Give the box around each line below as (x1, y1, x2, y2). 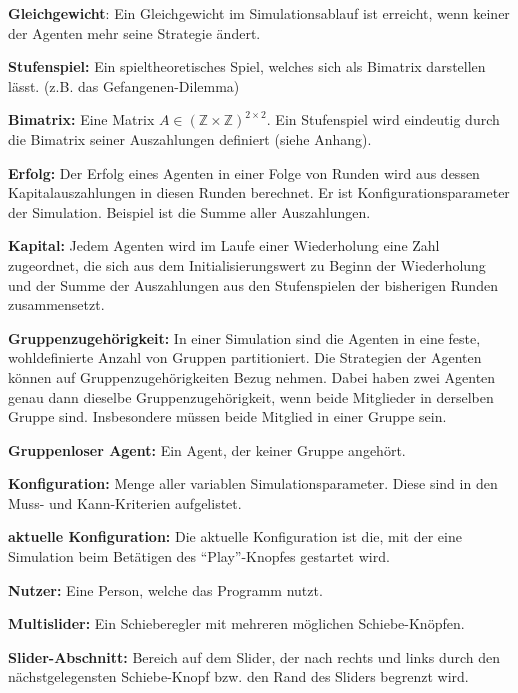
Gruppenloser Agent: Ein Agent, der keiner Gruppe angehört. (8, 439, 406, 460)
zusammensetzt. (8, 294, 105, 315)
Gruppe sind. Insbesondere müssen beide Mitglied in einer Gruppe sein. (8, 406, 447, 427)
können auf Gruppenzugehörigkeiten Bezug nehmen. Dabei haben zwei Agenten (8, 366, 496, 387)
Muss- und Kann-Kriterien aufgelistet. (8, 492, 242, 513)
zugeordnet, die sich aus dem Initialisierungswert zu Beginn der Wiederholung (8, 254, 486, 275)
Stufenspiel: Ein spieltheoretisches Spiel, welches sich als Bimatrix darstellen (8, 56, 486, 77)
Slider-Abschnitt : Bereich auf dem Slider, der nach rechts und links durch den (8, 646, 501, 667)
